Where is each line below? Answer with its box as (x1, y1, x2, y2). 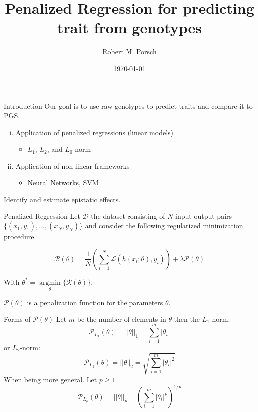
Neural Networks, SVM (27, 177, 99, 188)
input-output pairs (175, 210, 232, 221)
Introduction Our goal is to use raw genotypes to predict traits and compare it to (4, 101, 253, 111)
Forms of (4, 313, 31, 324)
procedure (4, 231, 34, 242)
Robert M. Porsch (102, 46, 157, 57)
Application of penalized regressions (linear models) (15, 127, 174, 137)
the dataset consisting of (91, 210, 165, 221)
